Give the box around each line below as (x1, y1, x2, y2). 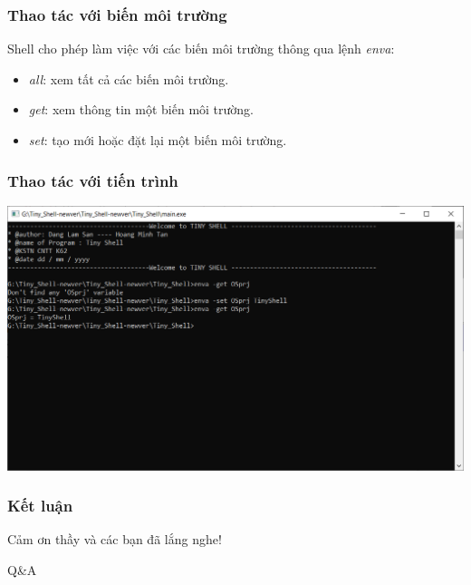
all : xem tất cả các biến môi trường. (28, 69, 229, 88)
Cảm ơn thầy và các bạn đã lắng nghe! (7, 530, 222, 549)
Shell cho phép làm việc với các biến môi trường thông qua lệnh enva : (7, 39, 395, 58)
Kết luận (7, 494, 73, 517)
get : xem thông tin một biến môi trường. (28, 100, 254, 119)
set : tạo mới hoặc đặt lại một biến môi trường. (28, 131, 287, 149)
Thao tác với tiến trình (7, 169, 178, 191)
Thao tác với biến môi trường (7, 3, 227, 25)
